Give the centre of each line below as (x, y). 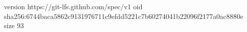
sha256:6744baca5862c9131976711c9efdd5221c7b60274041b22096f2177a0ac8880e (124, 16)
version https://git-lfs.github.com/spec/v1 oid (73, 6)
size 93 (14, 25)
